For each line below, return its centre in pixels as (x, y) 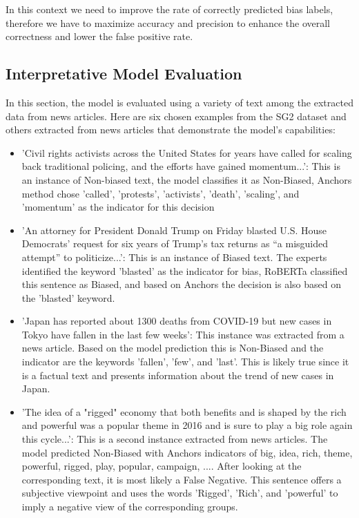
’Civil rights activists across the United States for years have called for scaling (187, 152)
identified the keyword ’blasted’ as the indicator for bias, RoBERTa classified (185, 270)
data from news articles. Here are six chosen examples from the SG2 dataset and (176, 116)
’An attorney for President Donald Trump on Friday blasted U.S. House (174, 230)
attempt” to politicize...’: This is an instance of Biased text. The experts (174, 257)
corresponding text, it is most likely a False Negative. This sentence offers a (182, 479)
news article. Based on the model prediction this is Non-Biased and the (173, 348)
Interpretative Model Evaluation (124, 74)
